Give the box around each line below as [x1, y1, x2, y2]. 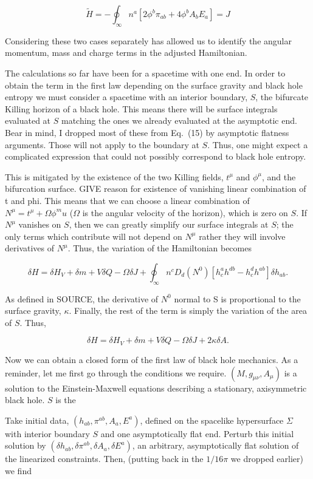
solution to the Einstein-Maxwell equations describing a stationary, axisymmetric [5, 381, 307, 394]
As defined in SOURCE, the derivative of [5, 292, 159, 305]
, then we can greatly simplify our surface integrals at [69, 218, 269, 231]
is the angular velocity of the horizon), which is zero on [82, 206, 288, 219]
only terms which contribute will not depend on [5, 229, 182, 242]
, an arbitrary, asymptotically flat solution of [132, 439, 299, 452]
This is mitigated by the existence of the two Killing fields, [5, 170, 224, 183]
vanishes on [18, 218, 61, 231]
